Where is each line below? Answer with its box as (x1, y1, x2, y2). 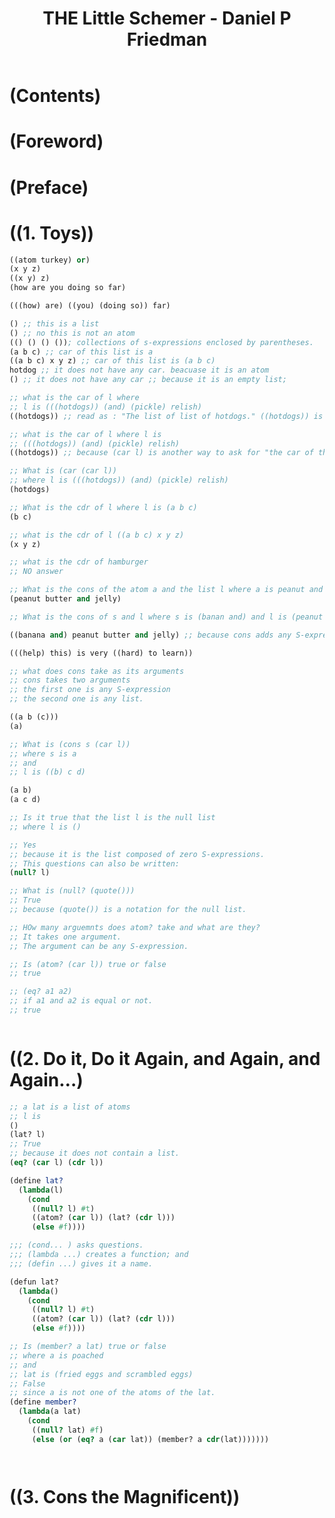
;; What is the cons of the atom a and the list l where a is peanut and (9, 585, 324, 595)
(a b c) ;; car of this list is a (9, 347, 154, 357)
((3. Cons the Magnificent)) (9, 1485, 241, 1508)
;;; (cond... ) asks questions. (9, 1240, 144, 1251)
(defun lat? (9, 1277, 59, 1287)
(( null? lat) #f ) (31, 1425, 104, 1435)
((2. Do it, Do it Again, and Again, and (9, 1048, 321, 1071)
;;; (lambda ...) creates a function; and (9, 1250, 189, 1260)
